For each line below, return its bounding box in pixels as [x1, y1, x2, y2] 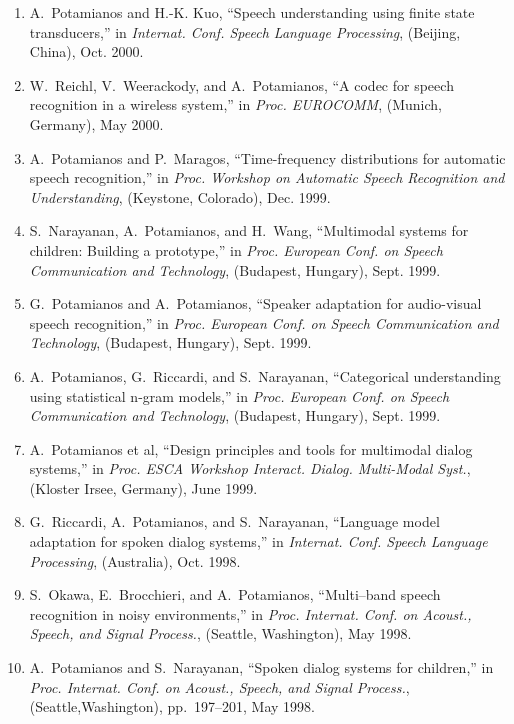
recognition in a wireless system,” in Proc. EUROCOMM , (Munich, [29, 94, 442, 115]
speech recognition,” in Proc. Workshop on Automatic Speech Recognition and [29, 167, 505, 188]
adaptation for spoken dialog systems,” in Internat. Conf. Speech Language [29, 531, 488, 552]
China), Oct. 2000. [29, 41, 144, 62]
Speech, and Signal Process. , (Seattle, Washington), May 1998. [29, 623, 412, 644]
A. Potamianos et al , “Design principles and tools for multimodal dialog [29, 438, 473, 459]
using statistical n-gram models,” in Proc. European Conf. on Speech [29, 385, 450, 406]
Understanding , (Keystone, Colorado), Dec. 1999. [29, 186, 331, 207]
